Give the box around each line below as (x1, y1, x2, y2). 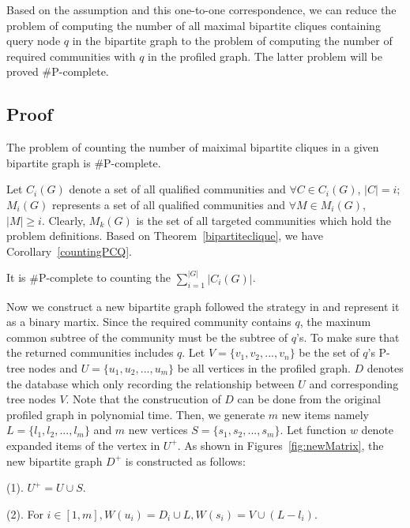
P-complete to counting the (38, 269, 171, 286)
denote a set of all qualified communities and (69, 181, 286, 197)
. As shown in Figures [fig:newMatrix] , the (177, 436, 384, 453)
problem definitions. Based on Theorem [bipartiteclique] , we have (6, 227, 324, 244)
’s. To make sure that (296, 328, 400, 345)
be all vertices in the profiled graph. (177, 359, 351, 376)
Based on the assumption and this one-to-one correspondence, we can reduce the (6, 2, 397, 17)
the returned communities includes (6, 344, 174, 361)
